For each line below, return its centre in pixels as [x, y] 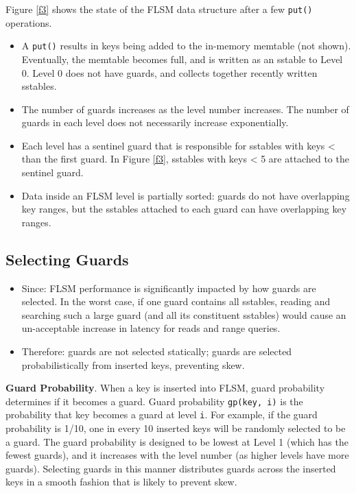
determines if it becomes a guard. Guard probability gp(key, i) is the [154, 401]
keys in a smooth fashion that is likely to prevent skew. [121, 482]
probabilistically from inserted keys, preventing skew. [133, 364]
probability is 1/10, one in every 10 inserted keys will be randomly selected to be [176, 428]
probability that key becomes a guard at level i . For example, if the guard [162, 414]
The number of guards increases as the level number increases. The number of [185, 109]
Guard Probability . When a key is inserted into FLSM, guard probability [165, 388]
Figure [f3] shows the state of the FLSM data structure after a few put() [159, 9]
